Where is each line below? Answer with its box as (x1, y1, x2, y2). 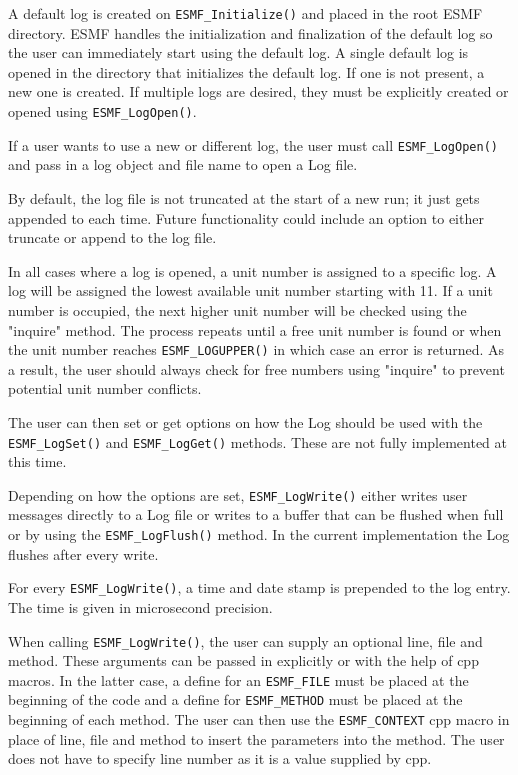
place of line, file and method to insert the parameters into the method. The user (8, 728, 505, 749)
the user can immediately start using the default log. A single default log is (8, 42, 469, 63)
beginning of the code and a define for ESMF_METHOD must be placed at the (8, 689, 463, 710)
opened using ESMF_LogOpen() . (8, 101, 197, 122)
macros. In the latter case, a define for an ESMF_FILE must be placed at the (8, 669, 469, 690)
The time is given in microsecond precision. (8, 596, 273, 617)
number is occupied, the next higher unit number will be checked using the (8, 299, 467, 320)
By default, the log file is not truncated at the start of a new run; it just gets (8, 187, 480, 208)
